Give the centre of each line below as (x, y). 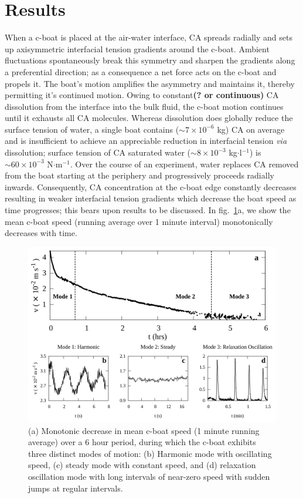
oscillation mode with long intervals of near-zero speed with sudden (149, 476)
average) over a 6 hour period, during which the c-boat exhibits (142, 442)
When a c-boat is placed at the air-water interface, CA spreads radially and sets (149, 37)
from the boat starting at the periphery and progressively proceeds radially (139, 175)
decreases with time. (41, 233)
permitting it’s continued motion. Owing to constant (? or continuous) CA (142, 95)
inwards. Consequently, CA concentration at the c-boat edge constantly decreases (151, 186)
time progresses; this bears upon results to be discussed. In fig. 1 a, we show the (148, 210)
